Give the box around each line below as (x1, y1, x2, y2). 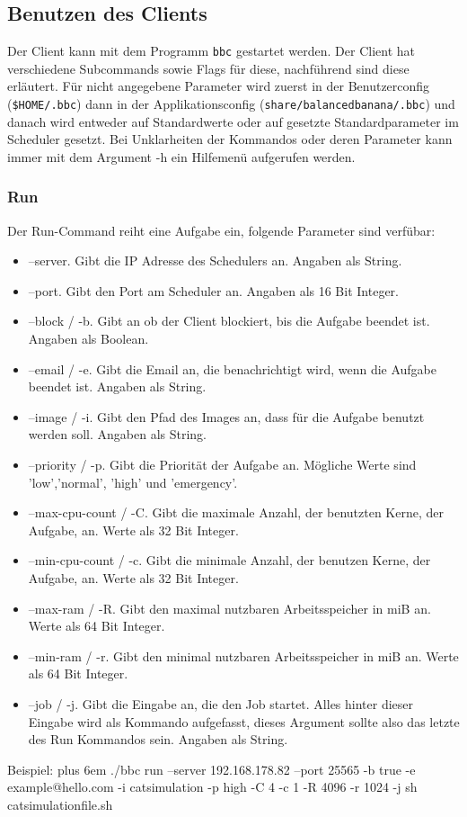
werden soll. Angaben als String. (28, 425, 207, 444)
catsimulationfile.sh (7, 795, 113, 813)
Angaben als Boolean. (28, 329, 149, 348)
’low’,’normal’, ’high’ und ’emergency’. (28, 472, 238, 491)
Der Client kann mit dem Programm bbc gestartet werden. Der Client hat (7, 41, 416, 60)
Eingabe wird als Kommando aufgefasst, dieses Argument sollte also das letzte (28, 712, 460, 731)
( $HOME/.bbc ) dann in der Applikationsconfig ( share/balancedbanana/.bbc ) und (7, 94, 455, 113)
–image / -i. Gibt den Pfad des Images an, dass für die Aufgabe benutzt (28, 407, 425, 426)
